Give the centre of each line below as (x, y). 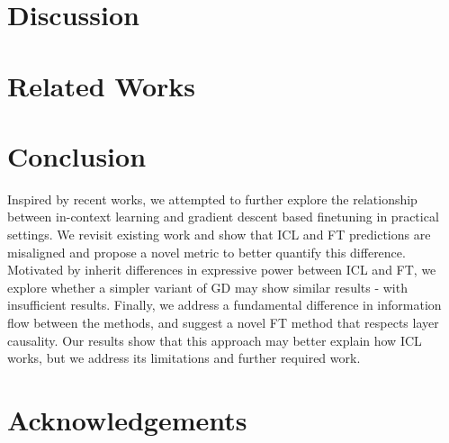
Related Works (102, 85)
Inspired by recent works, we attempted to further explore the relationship (212, 199)
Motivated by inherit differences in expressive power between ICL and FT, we (222, 270)
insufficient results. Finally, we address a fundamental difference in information (224, 305)
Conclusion (77, 155)
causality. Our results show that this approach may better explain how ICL (215, 340)
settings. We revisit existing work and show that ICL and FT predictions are (219, 235)
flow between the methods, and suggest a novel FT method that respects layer (223, 323)
